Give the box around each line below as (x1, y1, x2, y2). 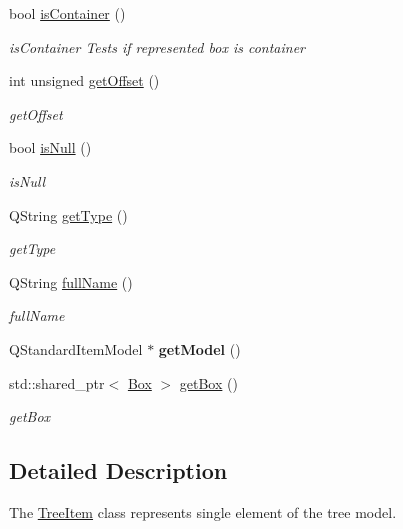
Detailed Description (9, 455, 228, 486)
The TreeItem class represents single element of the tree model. (9, 501, 397, 522)
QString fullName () (9, 271, 133, 292)
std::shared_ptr (9, 372, 105, 393)
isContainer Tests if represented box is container (9, 36, 305, 57)
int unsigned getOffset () (9, 70, 160, 91)
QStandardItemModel (9, 338, 143, 359)
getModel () (158, 338, 241, 359)
